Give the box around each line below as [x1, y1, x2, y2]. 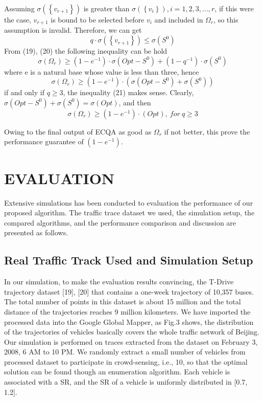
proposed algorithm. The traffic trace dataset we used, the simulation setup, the [4, 207, 255, 218]
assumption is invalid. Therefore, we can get [4, 25, 142, 35]
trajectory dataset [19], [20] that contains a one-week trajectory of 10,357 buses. [4, 286, 254, 297]
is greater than [83, 3, 130, 13]
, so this [213, 14, 238, 25]
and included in [154, 14, 203, 25]
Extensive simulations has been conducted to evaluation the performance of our [4, 197, 253, 208]
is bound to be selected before [51, 14, 145, 25]
